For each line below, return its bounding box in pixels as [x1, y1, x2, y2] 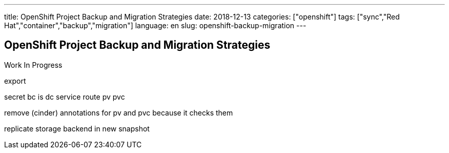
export [4, 76, 26, 85]
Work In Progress [4, 60, 63, 69]
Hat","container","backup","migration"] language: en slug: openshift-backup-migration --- [4, 21, 307, 30]
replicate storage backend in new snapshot [4, 124, 150, 133]
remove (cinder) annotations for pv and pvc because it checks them [4, 108, 233, 117]
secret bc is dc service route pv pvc [4, 92, 125, 101]
